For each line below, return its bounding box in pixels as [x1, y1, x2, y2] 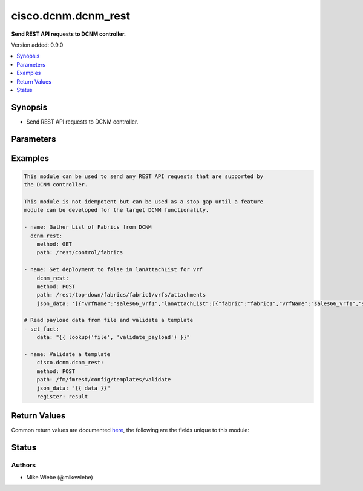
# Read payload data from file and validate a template [24, 317, 194, 324]
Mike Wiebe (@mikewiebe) [26, 473, 93, 481]
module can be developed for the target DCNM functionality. [24, 206, 209, 214]
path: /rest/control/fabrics [36, 249, 123, 256]
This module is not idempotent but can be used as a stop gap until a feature [24, 198, 263, 205]
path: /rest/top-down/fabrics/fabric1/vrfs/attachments [36, 291, 206, 298]
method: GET [36, 240, 73, 248]
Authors [11, 461, 36, 469]
